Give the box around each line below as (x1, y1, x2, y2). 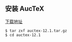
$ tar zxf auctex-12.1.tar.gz (5, 28, 68, 33)
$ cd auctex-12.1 (5, 32, 41, 38)
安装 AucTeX (5, 4, 44, 13)
